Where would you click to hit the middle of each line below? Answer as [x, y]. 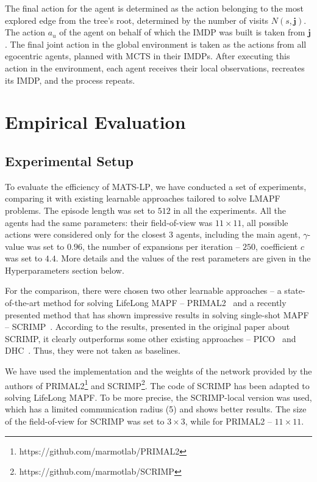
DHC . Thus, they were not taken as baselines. [93, 350]
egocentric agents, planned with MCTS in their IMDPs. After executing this [148, 56]
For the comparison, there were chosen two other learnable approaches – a [143, 290]
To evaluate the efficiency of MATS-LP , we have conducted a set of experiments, [156, 186]
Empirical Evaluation [95, 122]
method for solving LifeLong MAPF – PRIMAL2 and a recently [165, 303]
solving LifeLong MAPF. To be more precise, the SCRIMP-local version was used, [158, 397]
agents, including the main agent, [238, 234]
